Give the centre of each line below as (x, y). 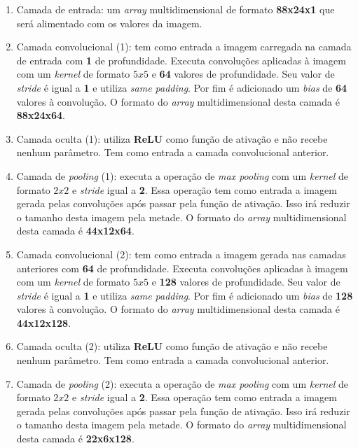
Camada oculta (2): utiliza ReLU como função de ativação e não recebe (172, 346)
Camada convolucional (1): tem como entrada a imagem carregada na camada (184, 47)
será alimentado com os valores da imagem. (109, 23)
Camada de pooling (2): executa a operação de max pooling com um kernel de (183, 383)
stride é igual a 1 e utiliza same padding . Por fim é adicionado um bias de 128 (185, 295)
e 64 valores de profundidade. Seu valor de (243, 74)
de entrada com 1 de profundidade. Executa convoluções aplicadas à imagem (181, 60)
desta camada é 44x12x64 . (75, 231)
